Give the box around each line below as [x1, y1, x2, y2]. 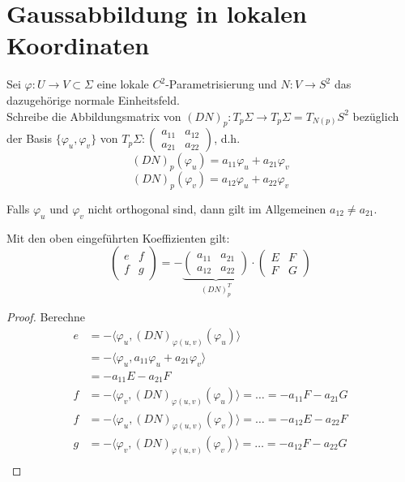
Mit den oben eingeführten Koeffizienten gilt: [6, 229, 230, 246]
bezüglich [352, 107, 399, 124]
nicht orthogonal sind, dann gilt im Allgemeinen [87, 200, 326, 217]
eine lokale [96, 75, 149, 93]
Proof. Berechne [6, 308, 85, 325]
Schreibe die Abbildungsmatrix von [6, 107, 181, 124]
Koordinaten [6, 28, 150, 62]
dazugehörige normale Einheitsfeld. [6, 91, 180, 108]
